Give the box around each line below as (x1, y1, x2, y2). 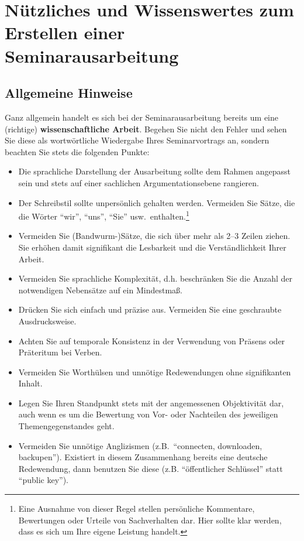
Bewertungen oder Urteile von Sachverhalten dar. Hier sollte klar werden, (18, 513, 282, 526)
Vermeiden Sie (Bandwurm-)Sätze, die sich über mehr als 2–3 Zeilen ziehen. (18, 230, 291, 242)
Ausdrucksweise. (18, 314, 77, 327)
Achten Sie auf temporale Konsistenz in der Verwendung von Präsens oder (18, 334, 285, 347)
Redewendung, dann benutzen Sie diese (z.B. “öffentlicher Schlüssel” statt (18, 462, 283, 474)
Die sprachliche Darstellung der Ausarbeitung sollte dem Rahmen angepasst (18, 165, 291, 177)
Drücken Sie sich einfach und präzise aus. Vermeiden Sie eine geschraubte (18, 303, 282, 316)
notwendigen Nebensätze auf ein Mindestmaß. (18, 283, 182, 296)
